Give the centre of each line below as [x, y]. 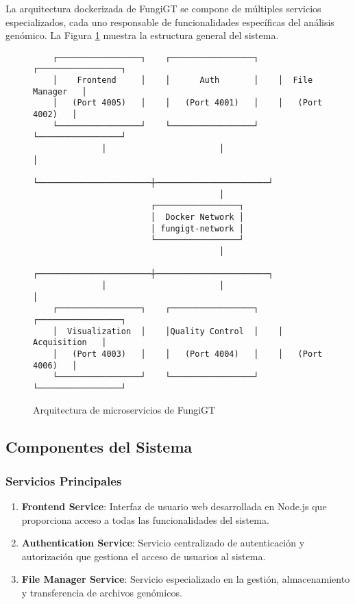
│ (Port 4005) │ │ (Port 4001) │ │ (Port [187, 103]
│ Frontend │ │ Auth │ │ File [183, 80]
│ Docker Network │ [197, 217]
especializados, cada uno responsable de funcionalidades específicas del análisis [170, 22]
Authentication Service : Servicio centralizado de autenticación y [163, 543]
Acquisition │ [70, 343]
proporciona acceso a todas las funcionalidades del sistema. [145, 519]
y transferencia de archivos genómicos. [102, 593]
